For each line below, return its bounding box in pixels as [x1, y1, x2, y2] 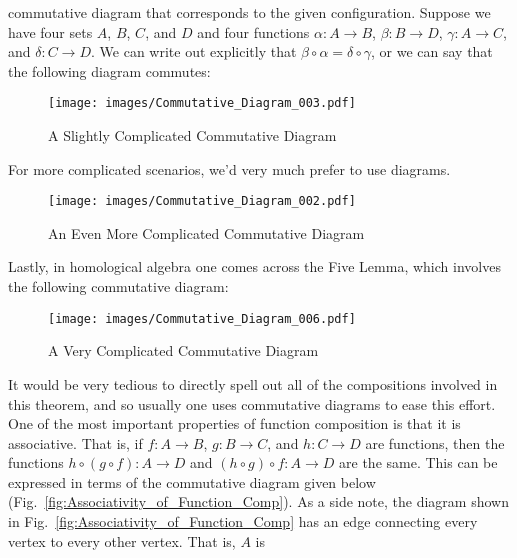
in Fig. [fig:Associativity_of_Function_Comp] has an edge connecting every [8, 511, 478, 532]
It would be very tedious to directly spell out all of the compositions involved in [8, 373, 498, 394]
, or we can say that [371, 41, 493, 62]
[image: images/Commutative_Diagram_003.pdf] [48, 96, 356, 111]
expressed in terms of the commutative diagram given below [8, 471, 376, 492]
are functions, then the [365, 432, 505, 453]
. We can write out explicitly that [91, 41, 297, 62]
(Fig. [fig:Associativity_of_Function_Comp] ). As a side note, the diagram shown [8, 491, 509, 512]
